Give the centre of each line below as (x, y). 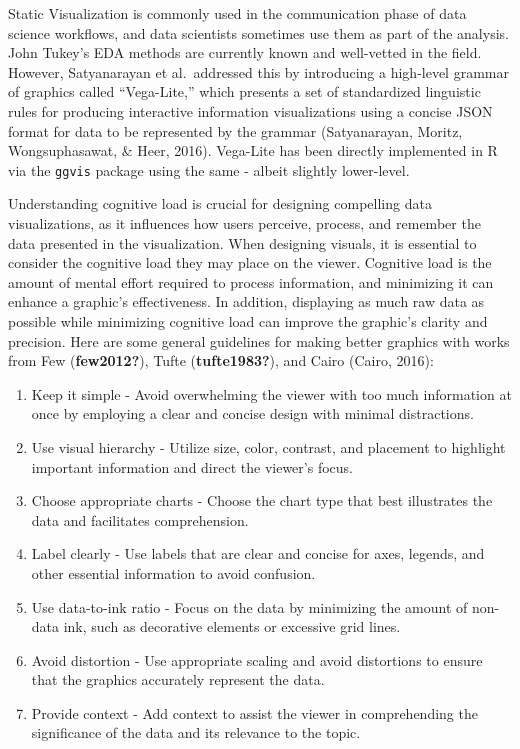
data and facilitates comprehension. (140, 519)
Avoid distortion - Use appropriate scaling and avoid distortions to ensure (257, 659)
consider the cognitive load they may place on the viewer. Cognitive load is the (250, 262)
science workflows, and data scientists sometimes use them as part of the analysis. (258, 32)
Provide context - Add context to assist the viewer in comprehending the (254, 712)
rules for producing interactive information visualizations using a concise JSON (250, 110)
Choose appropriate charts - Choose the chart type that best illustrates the (262, 500)
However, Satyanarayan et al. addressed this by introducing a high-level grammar (258, 71)
